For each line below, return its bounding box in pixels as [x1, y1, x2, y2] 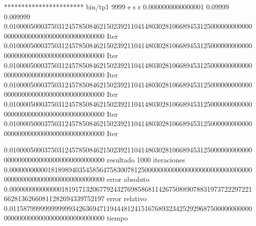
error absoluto [106, 174, 150, 184]
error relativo [106, 193, 147, 204]
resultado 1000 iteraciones [106, 154, 185, 164]
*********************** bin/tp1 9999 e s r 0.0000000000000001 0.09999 [4, 1, 229, 11]
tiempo [106, 213, 128, 223]
